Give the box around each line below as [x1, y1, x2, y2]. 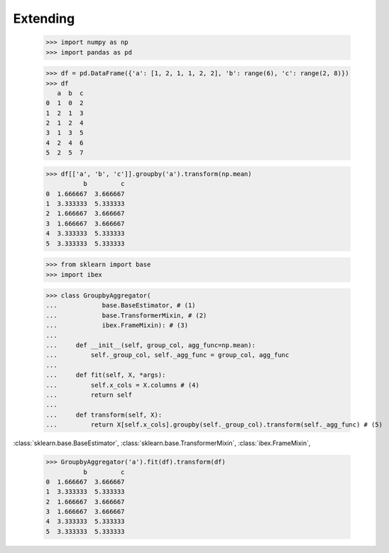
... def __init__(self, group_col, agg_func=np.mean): [45, 341, 256, 349]
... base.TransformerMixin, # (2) [45, 311, 207, 319]
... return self [45, 391, 133, 399]
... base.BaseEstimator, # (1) [45, 302, 196, 310]
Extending [13, 11, 75, 26]
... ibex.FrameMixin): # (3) [45, 322, 188, 329]
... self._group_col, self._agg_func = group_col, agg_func [45, 351, 290, 359]
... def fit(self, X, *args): [45, 371, 166, 379]
